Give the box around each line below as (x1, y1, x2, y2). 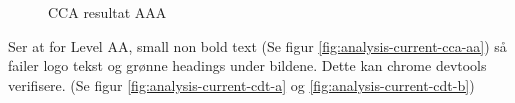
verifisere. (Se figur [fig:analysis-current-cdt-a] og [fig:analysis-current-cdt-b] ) (8, 74, 475, 95)
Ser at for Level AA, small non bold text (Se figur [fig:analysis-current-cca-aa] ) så (8, 35, 507, 56)
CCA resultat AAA (48, 2, 167, 22)
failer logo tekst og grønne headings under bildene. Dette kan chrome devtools (8, 55, 487, 76)
